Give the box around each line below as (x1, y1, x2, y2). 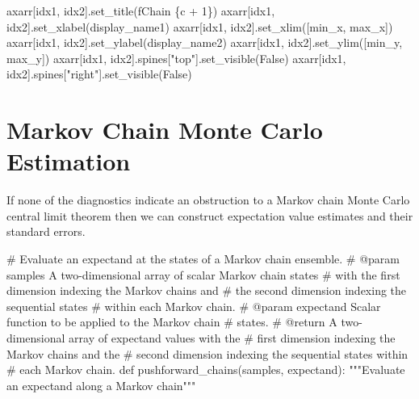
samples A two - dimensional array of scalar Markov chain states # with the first (6, 266, 400, 283)
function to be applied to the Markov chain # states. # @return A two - (6, 313, 362, 330)
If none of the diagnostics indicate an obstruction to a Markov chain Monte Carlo (6, 191, 410, 208)
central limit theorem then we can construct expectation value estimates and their (6, 207, 413, 224)
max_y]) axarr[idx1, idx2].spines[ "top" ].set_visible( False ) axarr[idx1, (6, 49, 346, 66)
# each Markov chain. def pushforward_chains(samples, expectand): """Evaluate (6, 361, 405, 378)
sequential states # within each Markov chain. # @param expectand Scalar (6, 297, 381, 314)
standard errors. (6, 223, 86, 240)
